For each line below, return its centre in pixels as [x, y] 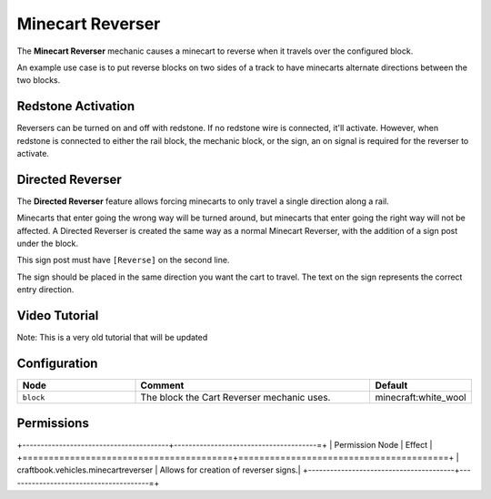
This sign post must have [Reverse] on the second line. [123, 260]
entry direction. [45, 290]
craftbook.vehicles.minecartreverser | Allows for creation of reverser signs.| [159, 470]
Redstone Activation [76, 106]
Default [391, 385]
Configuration [57, 363]
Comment [162, 385]
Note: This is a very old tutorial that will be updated [112, 338]
